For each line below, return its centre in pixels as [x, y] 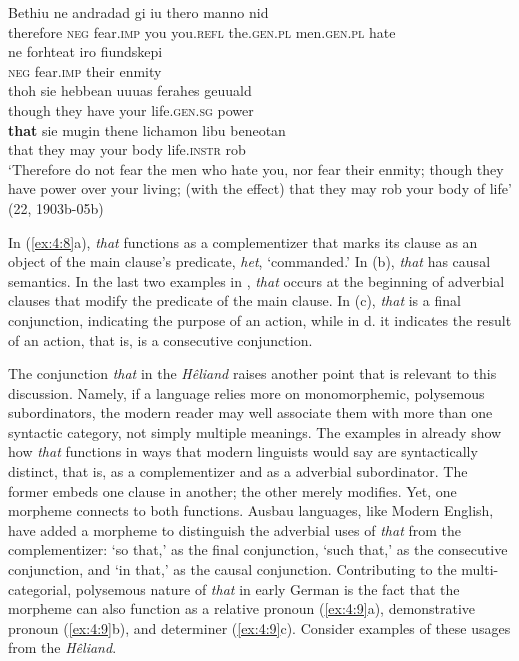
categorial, [40, 588]
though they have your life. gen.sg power [131, 109]
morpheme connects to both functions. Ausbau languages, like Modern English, [251, 510]
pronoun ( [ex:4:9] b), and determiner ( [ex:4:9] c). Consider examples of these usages [259, 627]
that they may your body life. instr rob [127, 149]
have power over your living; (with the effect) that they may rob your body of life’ [260, 188]
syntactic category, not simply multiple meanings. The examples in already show [255, 431]
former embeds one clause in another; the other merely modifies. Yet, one [232, 490]
